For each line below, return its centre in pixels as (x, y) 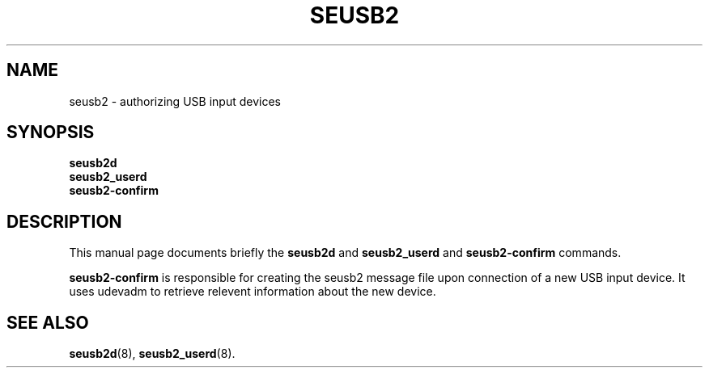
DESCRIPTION (64, 221)
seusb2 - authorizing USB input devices (175, 101)
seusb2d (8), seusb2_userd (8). (152, 354)
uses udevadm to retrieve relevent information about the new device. (253, 292)
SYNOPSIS (51, 132)
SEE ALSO (48, 322)
